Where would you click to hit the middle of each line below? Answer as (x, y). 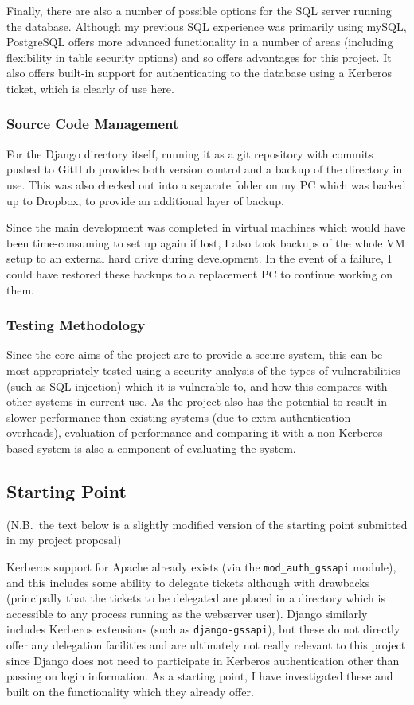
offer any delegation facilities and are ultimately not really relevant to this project (206, 644)
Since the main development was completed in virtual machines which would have (206, 227)
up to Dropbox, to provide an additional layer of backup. (145, 200)
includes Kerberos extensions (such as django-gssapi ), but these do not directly (203, 629)
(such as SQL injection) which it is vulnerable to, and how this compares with (197, 386)
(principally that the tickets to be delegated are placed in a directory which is (196, 598)
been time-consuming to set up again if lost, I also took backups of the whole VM (206, 242)
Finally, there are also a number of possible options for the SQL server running (199, 10)
